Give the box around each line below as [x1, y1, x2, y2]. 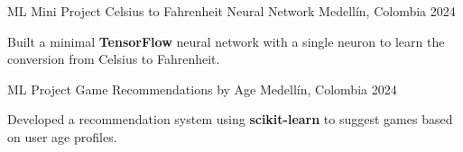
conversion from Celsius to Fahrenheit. [7, 49, 220, 68]
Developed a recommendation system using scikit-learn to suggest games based [7, 110, 453, 129]
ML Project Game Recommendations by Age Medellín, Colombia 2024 [7, 79, 397, 98]
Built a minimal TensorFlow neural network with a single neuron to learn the [7, 31, 445, 50]
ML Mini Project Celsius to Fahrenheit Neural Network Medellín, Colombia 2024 [7, 2, 456, 20]
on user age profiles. [7, 127, 117, 146]
